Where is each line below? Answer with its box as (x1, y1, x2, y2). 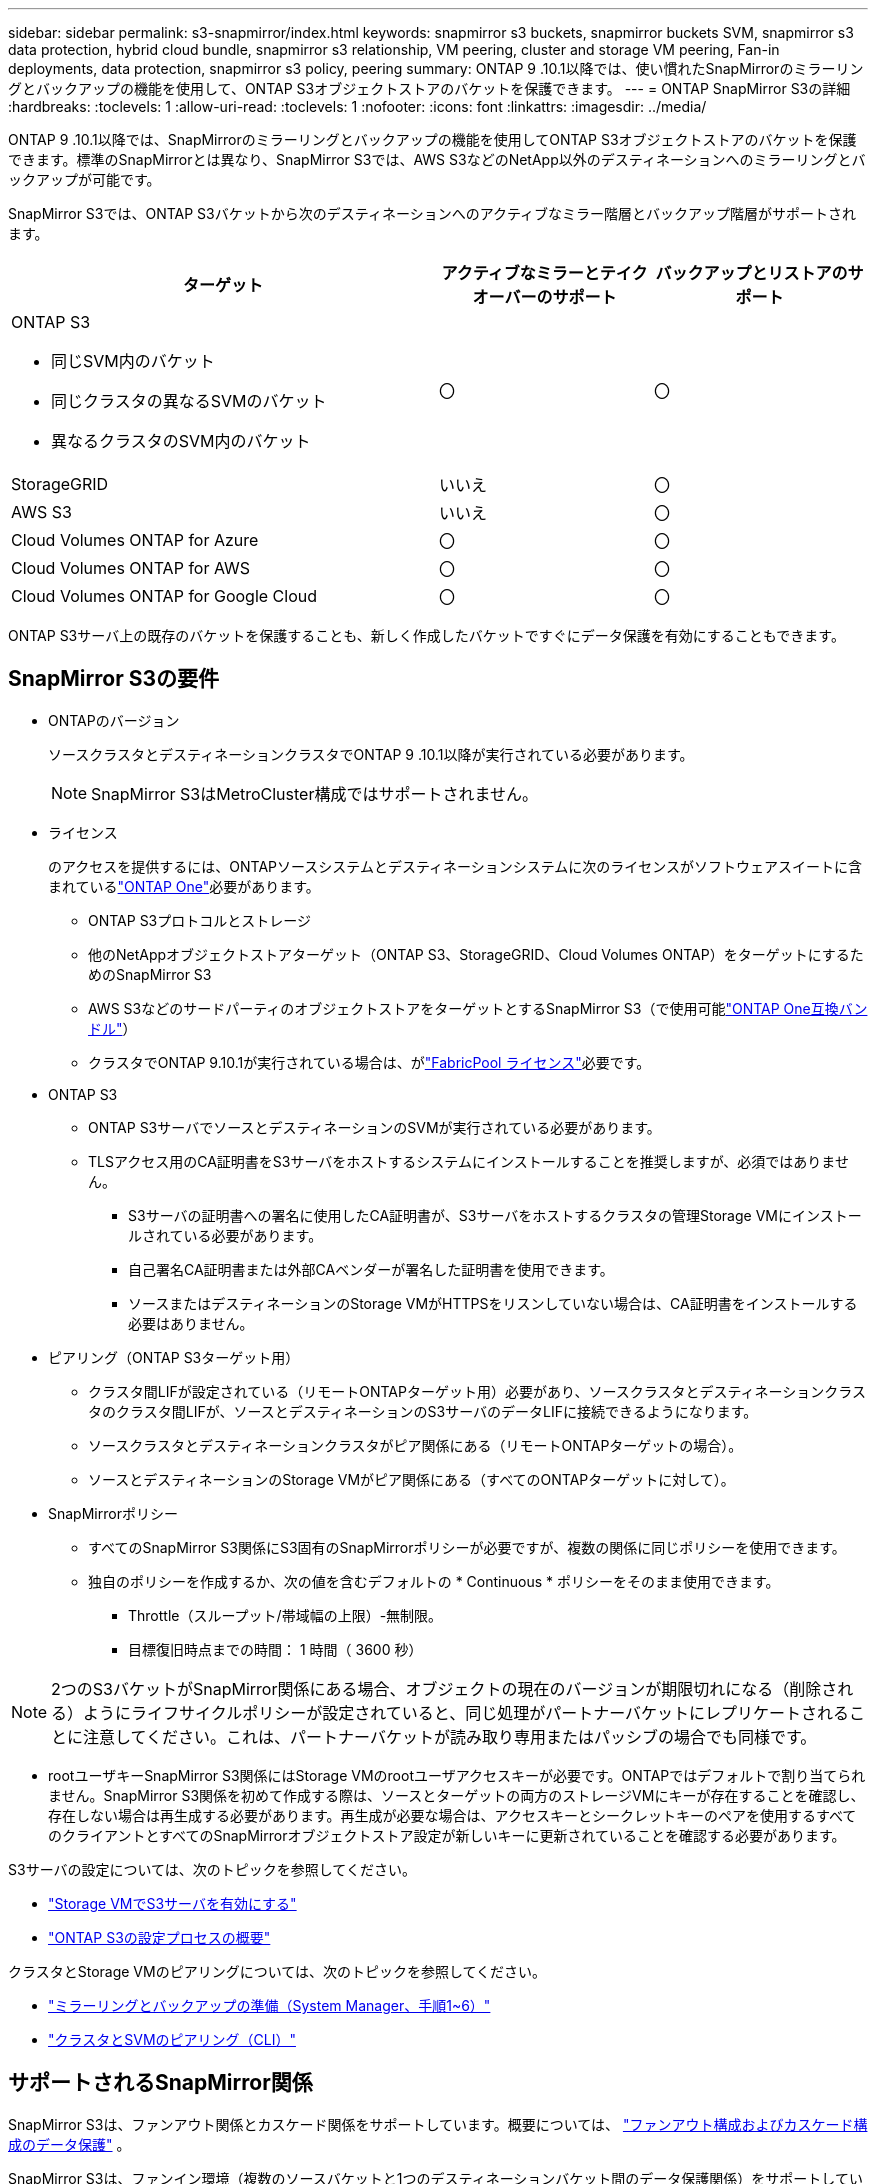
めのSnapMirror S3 (88, 965, 212, 983)
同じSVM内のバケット (51, 351, 215, 371)
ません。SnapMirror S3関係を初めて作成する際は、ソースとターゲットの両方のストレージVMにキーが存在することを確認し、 (48, 1786, 865, 1804)
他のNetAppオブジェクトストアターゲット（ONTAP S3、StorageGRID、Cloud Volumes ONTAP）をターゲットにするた (88, 945, 864, 963)
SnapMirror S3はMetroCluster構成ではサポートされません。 (91, 783, 538, 804)
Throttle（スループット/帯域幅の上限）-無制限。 (128, 1606, 443, 1624)
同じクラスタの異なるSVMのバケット (51, 391, 327, 411)
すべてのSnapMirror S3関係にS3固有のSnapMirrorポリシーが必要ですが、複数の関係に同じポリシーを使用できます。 (88, 1538, 846, 1556)
